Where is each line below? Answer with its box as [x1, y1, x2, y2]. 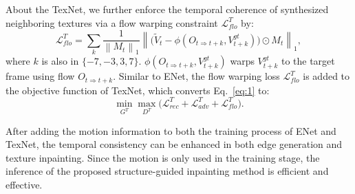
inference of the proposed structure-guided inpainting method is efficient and [6, 164, 329, 178]
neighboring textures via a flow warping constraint [6, 15, 218, 30]
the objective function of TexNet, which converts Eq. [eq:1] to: [6, 83, 270, 97]
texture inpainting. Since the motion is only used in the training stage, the [6, 150, 320, 164]
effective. [6, 177, 43, 192]
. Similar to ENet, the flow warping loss [113, 69, 280, 83]
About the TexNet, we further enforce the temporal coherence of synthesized [6, 2, 329, 16]
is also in [41, 54, 79, 68]
